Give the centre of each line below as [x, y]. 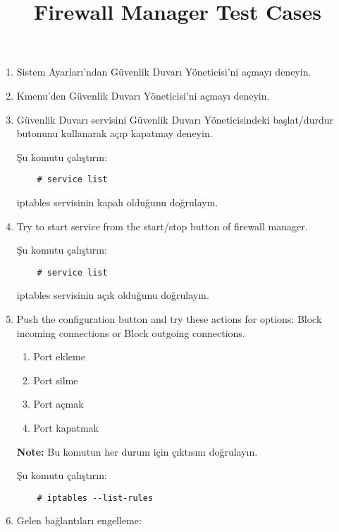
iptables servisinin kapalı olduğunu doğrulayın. [117, 202]
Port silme [56, 380]
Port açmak [58, 404]
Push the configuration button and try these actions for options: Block [169, 319]
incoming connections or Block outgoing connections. [131, 332]
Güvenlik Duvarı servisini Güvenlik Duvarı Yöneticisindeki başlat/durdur [175, 119]
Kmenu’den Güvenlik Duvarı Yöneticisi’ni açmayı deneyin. [143, 95]
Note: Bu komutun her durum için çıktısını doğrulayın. [137, 451]
